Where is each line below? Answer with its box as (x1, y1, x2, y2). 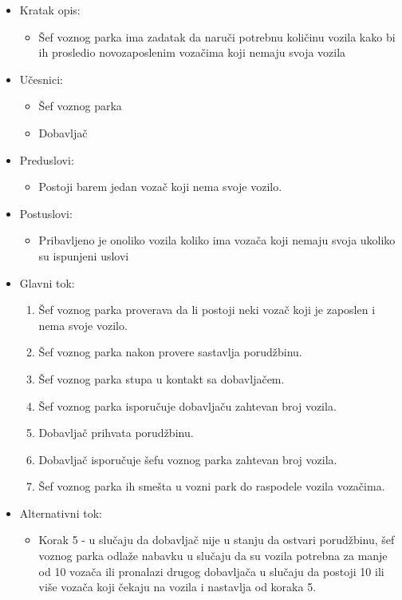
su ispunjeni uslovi (38, 247, 129, 264)
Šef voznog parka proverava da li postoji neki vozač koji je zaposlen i (38, 301, 376, 318)
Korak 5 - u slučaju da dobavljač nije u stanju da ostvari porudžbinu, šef (38, 531, 395, 548)
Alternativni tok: (19, 504, 102, 521)
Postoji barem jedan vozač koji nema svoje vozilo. (38, 178, 282, 195)
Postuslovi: (19, 205, 73, 221)
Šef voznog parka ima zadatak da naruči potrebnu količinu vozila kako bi (38, 28, 396, 45)
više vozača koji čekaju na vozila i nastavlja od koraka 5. (38, 578, 317, 595)
